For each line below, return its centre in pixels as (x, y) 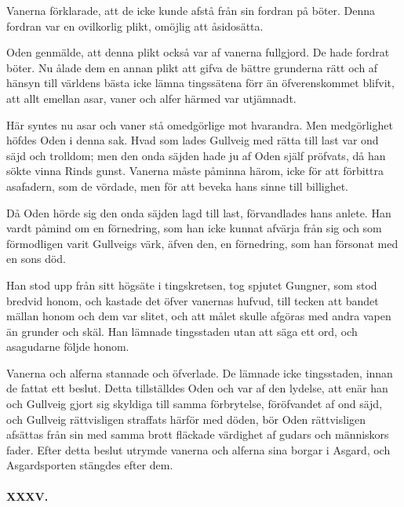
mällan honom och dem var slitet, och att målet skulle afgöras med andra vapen (199, 316)
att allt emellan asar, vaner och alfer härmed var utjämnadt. (151, 98)
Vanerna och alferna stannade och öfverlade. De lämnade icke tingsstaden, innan (200, 372)
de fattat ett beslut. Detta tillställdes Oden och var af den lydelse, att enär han (197, 388)
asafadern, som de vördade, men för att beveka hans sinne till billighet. (178, 186)
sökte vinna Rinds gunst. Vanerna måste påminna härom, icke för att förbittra (195, 171)
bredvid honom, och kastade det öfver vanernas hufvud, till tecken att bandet (193, 300)
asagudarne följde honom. (68, 347)
